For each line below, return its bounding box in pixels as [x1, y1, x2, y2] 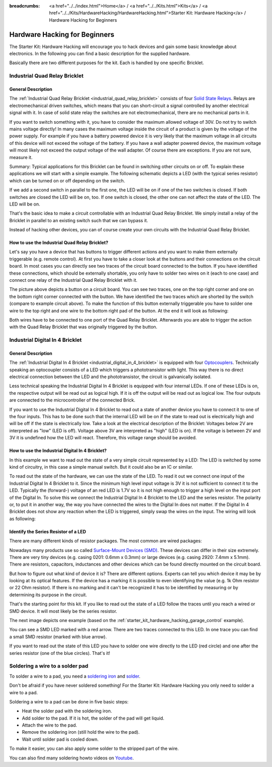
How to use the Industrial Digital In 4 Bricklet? [9, 447, 107, 454]
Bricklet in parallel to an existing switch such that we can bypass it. [9, 217, 149, 223]
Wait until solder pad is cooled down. [22, 736, 99, 742]
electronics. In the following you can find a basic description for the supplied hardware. [9, 50, 191, 57]
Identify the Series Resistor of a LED [9, 528, 87, 535]
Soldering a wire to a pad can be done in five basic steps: [9, 698, 128, 704]
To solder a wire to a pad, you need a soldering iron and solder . [9, 673, 141, 679]
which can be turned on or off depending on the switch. [9, 177, 125, 184]
